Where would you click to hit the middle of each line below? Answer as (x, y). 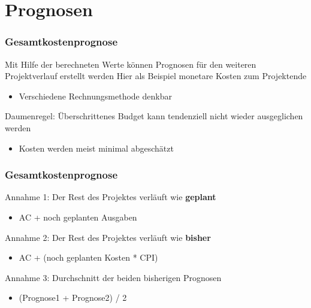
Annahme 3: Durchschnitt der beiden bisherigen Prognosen (113, 277)
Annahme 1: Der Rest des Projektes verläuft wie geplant (111, 197)
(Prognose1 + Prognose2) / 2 (73, 298)
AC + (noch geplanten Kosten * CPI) (88, 257)
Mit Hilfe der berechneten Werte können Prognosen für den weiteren (131, 64)
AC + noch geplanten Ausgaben (78, 217)
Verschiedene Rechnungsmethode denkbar (95, 96)
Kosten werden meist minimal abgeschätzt (96, 148)
